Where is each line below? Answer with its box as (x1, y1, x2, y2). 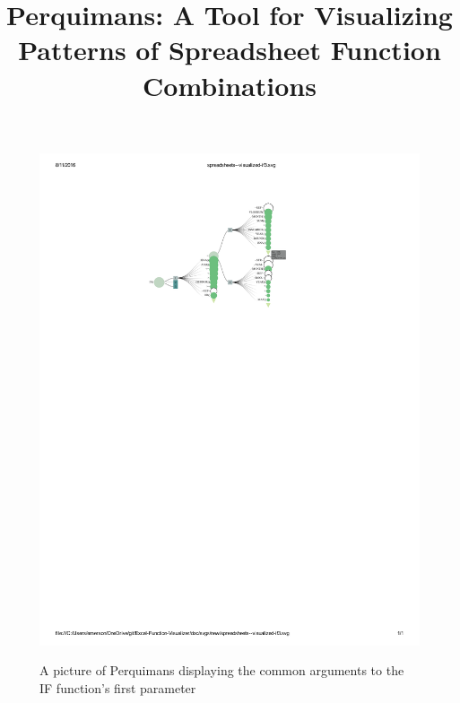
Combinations (143, 66, 317, 103)
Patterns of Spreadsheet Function (18, 31, 441, 68)
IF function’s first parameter (39, 678, 196, 697)
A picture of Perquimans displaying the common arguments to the (39, 661, 404, 680)
